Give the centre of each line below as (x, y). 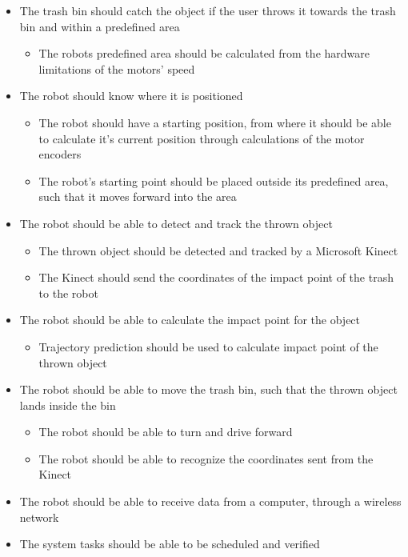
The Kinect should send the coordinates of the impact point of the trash (216, 277)
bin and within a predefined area (100, 26)
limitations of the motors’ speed (117, 68)
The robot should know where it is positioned (131, 96)
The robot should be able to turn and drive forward (166, 432)
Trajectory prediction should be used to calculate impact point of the (208, 346)
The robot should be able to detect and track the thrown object (176, 223)
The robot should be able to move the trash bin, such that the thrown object (208, 389)
